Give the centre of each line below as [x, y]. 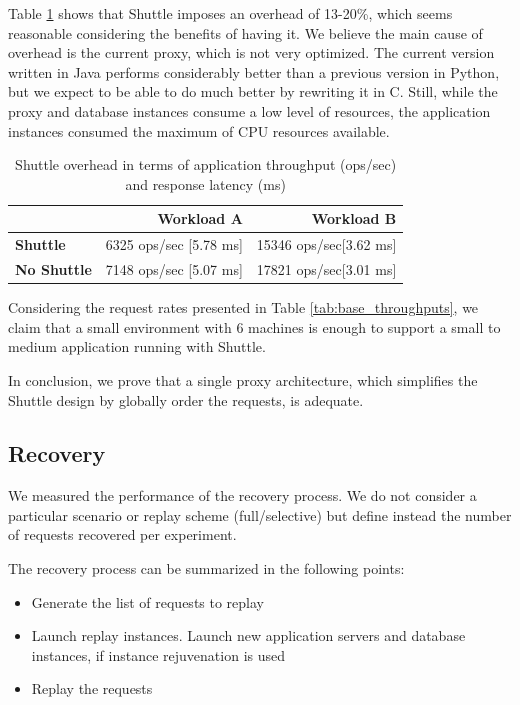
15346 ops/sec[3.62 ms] [326, 244]
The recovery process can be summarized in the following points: [206, 568]
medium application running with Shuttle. [137, 346]
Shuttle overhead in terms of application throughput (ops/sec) [206, 164]
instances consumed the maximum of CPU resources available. [199, 130]
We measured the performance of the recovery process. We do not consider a [242, 495]
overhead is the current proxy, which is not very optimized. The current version [251, 52]
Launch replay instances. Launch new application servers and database [248, 635]
